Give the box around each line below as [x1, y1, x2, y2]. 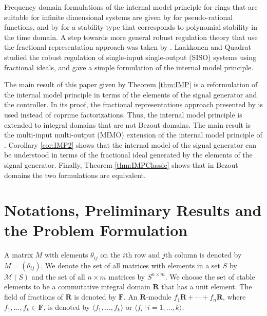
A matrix [4, 249, 33, 260]
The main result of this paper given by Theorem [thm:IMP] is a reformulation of [4, 79, 258, 90]
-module [146, 291, 171, 302]
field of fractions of [4, 291, 63, 302]
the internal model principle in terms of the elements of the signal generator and [4, 89, 257, 100]
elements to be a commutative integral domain [4, 281, 150, 292]
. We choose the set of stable [165, 271, 255, 282]
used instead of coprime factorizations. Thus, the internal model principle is [4, 109, 242, 120]
